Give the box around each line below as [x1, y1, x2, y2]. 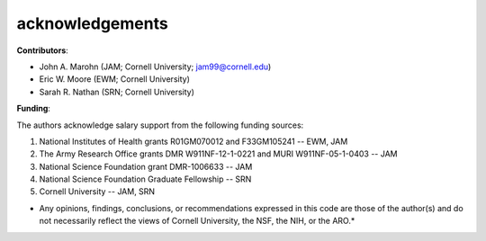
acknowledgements [16, 13, 168, 33]
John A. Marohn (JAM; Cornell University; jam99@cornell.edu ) [39, 61, 272, 72]
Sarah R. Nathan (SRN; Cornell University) [39, 86, 195, 97]
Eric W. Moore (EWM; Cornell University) [39, 74, 191, 85]
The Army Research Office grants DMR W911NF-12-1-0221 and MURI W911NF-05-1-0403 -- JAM [39, 148, 398, 159]
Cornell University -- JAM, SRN [39, 186, 156, 197]
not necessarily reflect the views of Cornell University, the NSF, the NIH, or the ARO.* [39, 216, 355, 227]
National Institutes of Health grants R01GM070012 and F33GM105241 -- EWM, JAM [39, 136, 348, 147]
